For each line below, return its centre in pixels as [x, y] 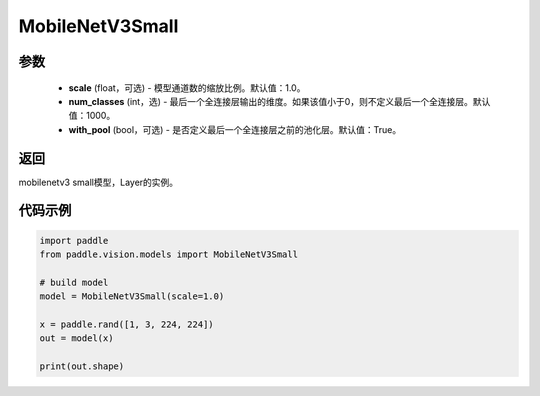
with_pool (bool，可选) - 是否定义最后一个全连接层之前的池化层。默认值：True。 [235, 129]
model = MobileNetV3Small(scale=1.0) [132, 296]
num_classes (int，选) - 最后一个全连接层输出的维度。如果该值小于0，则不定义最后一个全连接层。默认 [279, 101]
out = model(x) [76, 338]
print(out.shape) [82, 366]
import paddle [74, 240]
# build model [74, 282]
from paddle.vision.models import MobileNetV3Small [169, 254]
